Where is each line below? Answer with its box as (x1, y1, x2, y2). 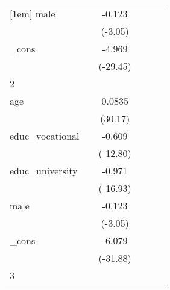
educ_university (10, 164, 78, 177)
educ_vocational (10, 129, 80, 143)
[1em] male (10, 7, 55, 20)
